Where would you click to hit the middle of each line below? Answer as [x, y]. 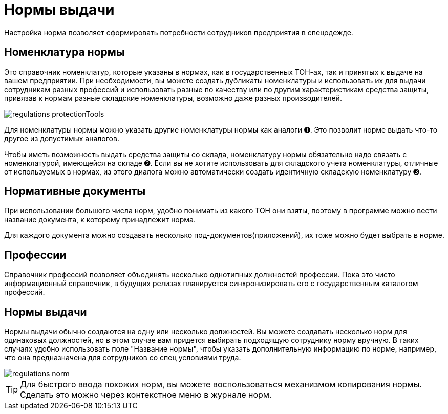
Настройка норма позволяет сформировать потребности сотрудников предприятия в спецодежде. [179, 32]
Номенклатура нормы [65, 52]
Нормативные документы [75, 191]
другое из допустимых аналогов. [62, 138]
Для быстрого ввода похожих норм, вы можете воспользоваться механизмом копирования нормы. [221, 385]
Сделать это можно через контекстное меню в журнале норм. [146, 395]
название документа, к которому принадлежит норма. [100, 220]
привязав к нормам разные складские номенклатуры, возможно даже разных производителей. [173, 98]
